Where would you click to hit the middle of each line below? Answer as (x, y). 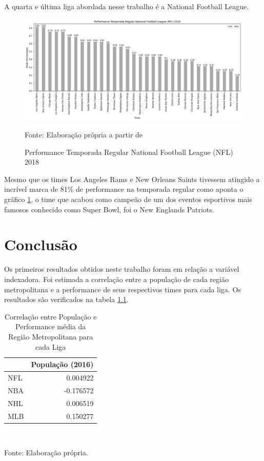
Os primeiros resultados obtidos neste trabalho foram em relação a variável (122, 269)
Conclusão (41, 244)
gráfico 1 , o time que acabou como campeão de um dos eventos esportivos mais (128, 199)
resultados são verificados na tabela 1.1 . (66, 299)
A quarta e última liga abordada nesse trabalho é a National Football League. (127, 6)
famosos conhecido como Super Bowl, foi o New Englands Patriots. (109, 209)
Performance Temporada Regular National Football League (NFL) (129, 152)
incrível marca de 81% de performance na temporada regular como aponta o (124, 189)
